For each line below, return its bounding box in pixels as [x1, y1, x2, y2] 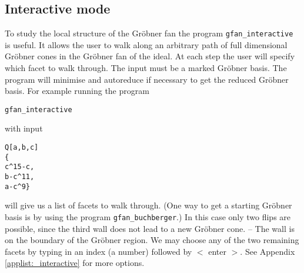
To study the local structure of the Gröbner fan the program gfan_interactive [5, 27, 293, 39]
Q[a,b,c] [5, 143, 39, 152]
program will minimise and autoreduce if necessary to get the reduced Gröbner [5, 73, 289, 85]
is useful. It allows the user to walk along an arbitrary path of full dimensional [5, 38, 288, 50]
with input [5, 122, 43, 134]
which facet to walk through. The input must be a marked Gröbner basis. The [5, 62, 287, 74]
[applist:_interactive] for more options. [5, 257, 145, 269]
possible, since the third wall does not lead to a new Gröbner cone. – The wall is [5, 222, 295, 234]
